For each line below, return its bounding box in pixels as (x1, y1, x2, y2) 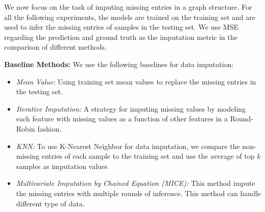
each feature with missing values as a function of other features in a (16, 113, 228, 124)
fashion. (37, 123, 62, 134)
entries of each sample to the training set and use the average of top (41, 151, 255, 161)
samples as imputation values (16, 160, 108, 171)
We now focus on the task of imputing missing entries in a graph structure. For (4, 2, 252, 12)
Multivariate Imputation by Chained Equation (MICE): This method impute (16, 178, 255, 188)
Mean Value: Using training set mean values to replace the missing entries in (16, 76, 256, 87)
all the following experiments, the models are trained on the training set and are (4, 11, 255, 22)
